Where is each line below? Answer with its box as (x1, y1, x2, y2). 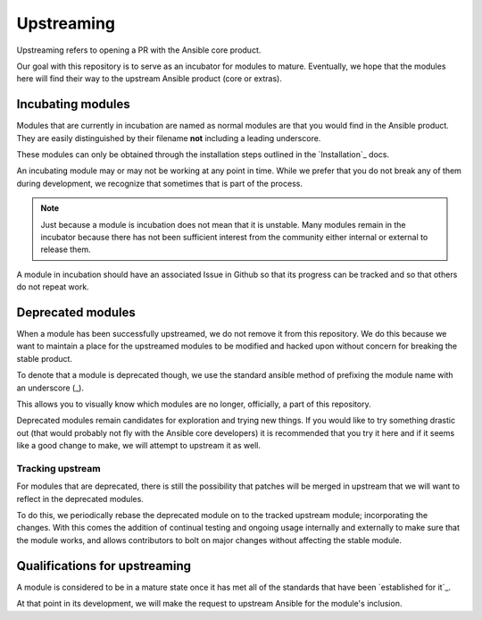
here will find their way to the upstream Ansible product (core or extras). (16, 73, 283, 84)
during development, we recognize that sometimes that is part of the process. (16, 178, 303, 189)
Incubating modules (16, 96, 131, 112)
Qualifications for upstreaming (16, 558, 192, 574)
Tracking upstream (16, 462, 102, 474)
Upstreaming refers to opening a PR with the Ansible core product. (16, 45, 262, 55)
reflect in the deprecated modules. (16, 493, 145, 504)
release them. (40, 244, 91, 255)
